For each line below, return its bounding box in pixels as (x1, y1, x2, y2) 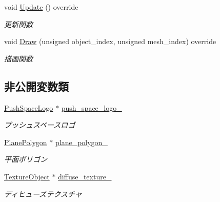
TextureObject (4, 171, 50, 181)
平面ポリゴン (4, 154, 47, 165)
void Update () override (4, 2, 78, 12)
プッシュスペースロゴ (4, 119, 75, 130)
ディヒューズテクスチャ (4, 188, 82, 199)
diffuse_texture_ (58, 171, 112, 181)
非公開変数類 (4, 78, 69, 94)
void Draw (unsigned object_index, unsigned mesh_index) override (4, 36, 216, 47)
